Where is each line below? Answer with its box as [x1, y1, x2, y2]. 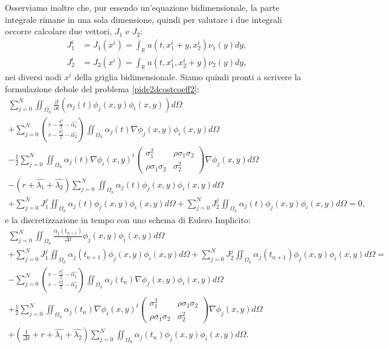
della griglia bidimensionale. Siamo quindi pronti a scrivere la [74, 71, 301, 83]
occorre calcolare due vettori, [5, 25, 112, 37]
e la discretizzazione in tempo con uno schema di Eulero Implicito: [5, 213, 251, 226]
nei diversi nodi [5, 71, 62, 83]
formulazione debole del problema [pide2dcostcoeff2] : [5, 83, 199, 95]
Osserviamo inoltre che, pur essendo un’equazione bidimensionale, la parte [5, 1, 280, 13]
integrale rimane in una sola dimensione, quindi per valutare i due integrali [5, 13, 282, 25]
